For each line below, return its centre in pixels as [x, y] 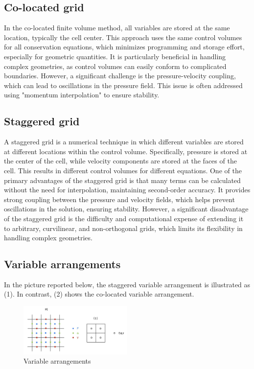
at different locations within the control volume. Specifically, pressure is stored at [126, 151]
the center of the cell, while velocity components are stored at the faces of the [120, 161]
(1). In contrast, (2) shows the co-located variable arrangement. [99, 294]
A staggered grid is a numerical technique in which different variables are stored [124, 142]
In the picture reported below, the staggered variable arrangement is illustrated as [127, 284]
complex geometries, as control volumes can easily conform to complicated [115, 66]
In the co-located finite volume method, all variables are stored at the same [117, 28]
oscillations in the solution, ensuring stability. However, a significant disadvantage [126, 209]
